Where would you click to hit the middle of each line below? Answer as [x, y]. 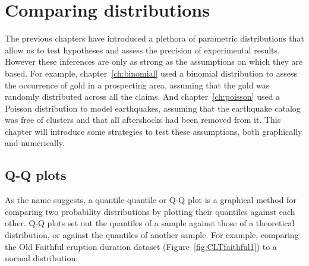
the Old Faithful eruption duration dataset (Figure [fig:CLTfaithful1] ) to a [141, 246]
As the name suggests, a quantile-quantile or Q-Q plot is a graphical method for [151, 200]
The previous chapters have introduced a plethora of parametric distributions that [154, 38]
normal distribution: [42, 258]
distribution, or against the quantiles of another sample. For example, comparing [152, 235]
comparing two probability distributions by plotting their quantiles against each [150, 211]
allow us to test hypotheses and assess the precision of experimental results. [142, 50]
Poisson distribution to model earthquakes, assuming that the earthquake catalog [153, 108]
